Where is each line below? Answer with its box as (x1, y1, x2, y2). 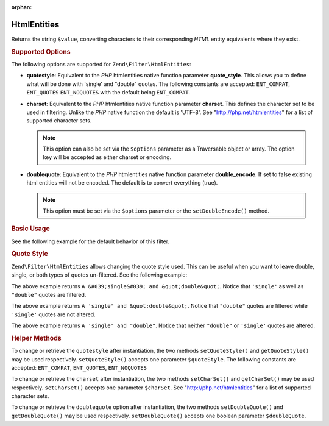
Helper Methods (11, 334, 62, 343)
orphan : (11, 4, 32, 10)
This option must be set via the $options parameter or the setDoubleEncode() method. (43, 207, 270, 215)
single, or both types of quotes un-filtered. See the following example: (11, 271, 188, 279)
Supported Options (11, 48, 71, 56)
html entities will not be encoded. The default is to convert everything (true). (26, 179, 218, 186)
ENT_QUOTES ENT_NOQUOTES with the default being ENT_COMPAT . (26, 89, 191, 96)
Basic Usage (11, 224, 50, 233)
